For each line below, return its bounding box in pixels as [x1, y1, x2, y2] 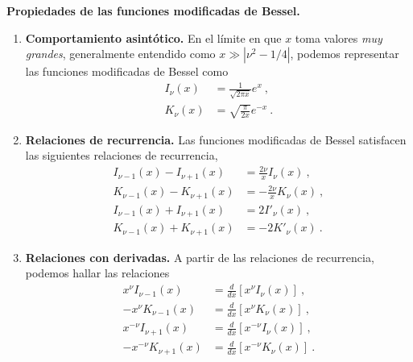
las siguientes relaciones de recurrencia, [25, 147, 218, 164]
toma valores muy [295, 29, 382, 46]
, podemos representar [290, 45, 399, 62]
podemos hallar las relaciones [25, 264, 170, 281]
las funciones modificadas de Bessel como [25, 63, 229, 80]
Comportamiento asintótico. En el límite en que [25, 29, 282, 46]
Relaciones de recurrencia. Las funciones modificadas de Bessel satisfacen [25, 131, 407, 148]
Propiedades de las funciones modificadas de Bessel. [6, 2, 300, 19]
